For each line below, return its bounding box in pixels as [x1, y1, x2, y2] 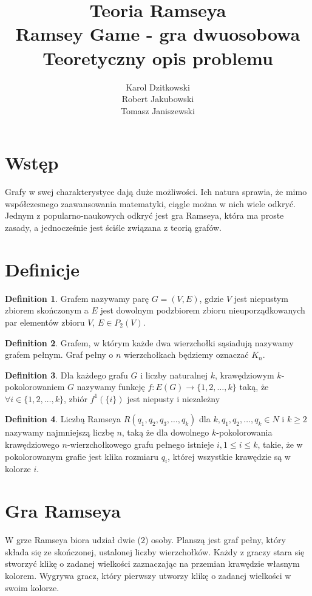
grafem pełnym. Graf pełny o [5, 348, 114, 361]
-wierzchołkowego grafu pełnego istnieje [67, 438, 214, 451]
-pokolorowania [216, 426, 273, 439]
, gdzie [199, 292, 224, 304]
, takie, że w [257, 438, 303, 451]
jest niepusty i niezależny [127, 392, 220, 405]
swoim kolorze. [5, 581, 59, 594]
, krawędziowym [215, 368, 274, 381]
